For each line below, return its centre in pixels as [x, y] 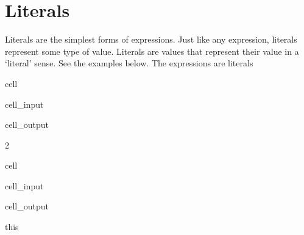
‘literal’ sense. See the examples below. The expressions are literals [129, 63]
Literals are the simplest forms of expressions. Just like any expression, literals [151, 39]
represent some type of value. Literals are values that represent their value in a [152, 51]
